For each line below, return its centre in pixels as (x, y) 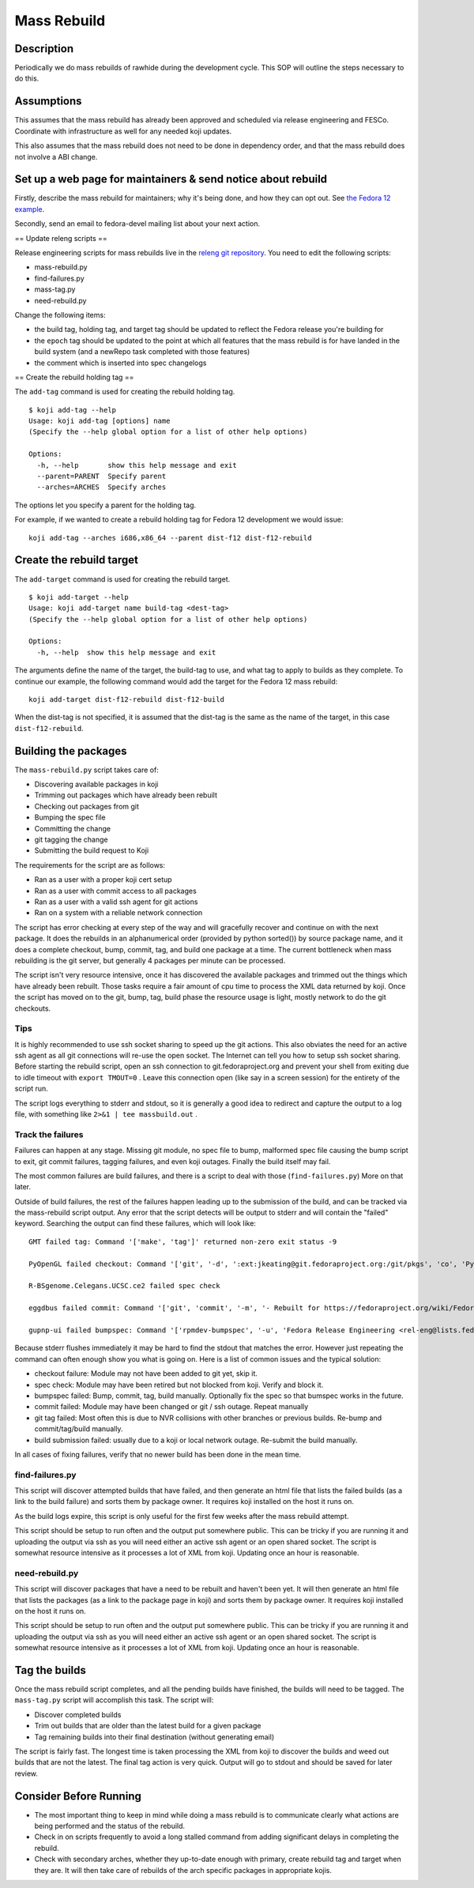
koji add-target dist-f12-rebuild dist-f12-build (127, 700)
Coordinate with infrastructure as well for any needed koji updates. (123, 131)
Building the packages (71, 751)
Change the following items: (60, 315)
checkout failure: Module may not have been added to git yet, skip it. (146, 1374)
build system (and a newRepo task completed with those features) (142, 352)
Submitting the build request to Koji (92, 850)
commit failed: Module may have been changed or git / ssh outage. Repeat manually (171, 1407)
